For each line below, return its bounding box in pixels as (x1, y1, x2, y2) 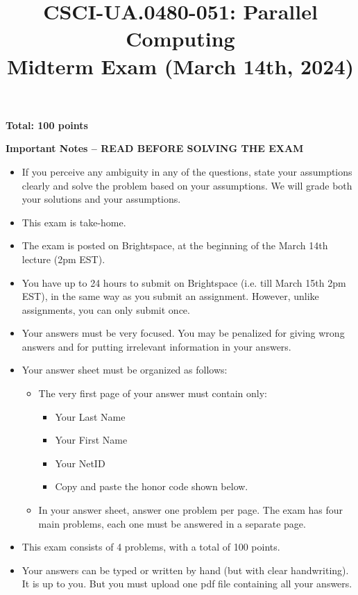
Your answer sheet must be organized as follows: (22, 362, 228, 377)
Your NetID (55, 455, 105, 470)
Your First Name (55, 433, 128, 447)
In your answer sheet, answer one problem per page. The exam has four (38, 503, 343, 517)
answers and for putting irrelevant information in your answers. (22, 339, 291, 353)
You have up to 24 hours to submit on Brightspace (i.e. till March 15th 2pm (22, 275, 346, 290)
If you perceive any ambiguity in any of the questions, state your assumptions (22, 164, 352, 178)
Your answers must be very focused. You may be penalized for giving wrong (22, 326, 345, 340)
